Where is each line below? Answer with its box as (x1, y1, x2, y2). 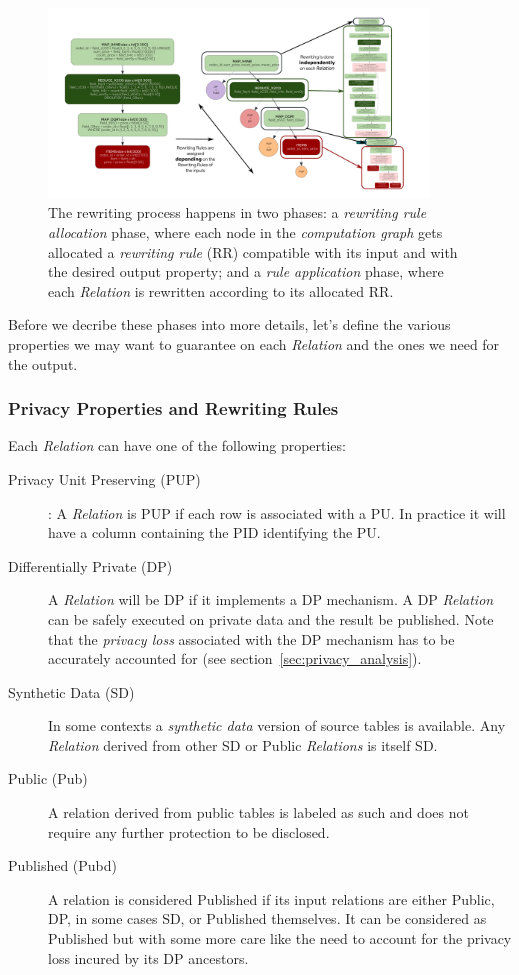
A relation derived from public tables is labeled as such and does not (48, 802, 469, 823)
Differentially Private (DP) (8, 555, 173, 576)
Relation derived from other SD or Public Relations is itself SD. (48, 734, 438, 755)
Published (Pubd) (8, 855, 118, 876)
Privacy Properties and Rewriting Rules (8, 396, 339, 421)
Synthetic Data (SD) (8, 681, 135, 702)
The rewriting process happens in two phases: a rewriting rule (48, 202, 427, 223)
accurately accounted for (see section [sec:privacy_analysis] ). (48, 648, 422, 669)
